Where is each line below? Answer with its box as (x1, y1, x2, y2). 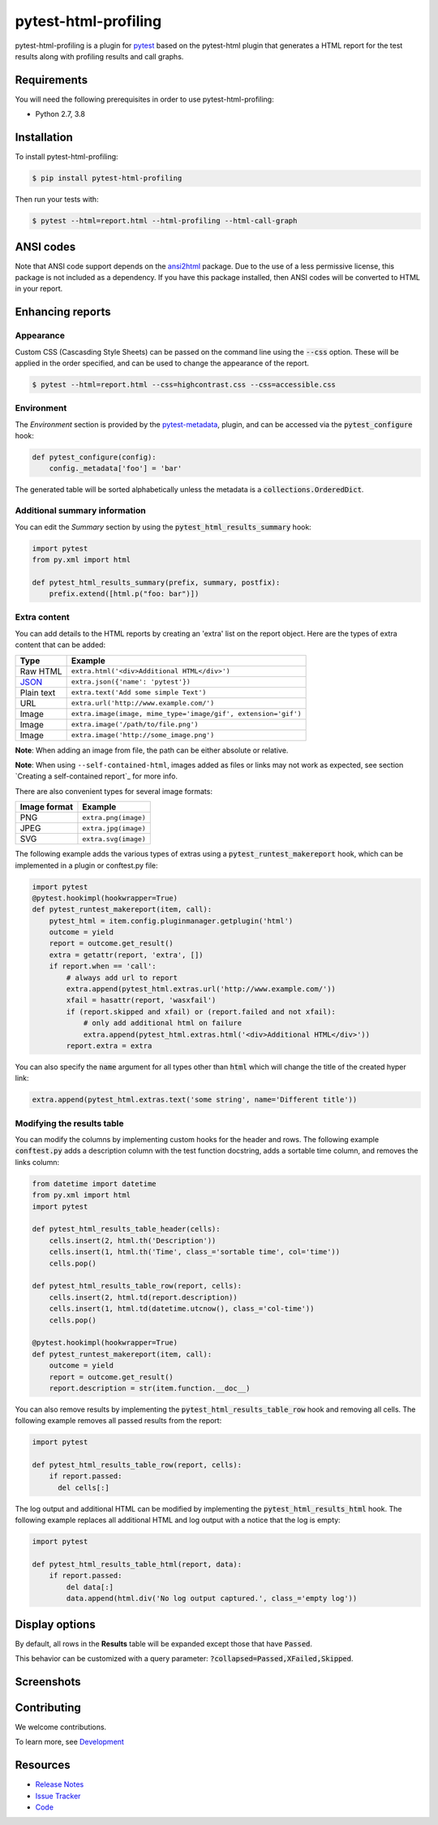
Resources (15, 1758, 71, 1772)
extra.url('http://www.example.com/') (71, 699, 215, 708)
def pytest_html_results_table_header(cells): (32, 1224, 221, 1234)
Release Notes (35, 1780, 84, 1789)
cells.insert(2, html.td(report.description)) (49, 1292, 238, 1302)
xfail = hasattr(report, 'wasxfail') (66, 995, 217, 1005)
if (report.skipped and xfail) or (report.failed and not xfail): (66, 1007, 337, 1016)
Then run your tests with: (15, 195, 99, 205)
